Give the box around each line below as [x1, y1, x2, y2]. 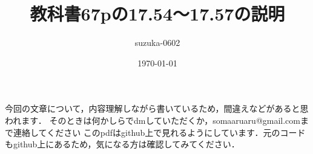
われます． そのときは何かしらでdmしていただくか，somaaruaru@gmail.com [5, 114, 300, 126]
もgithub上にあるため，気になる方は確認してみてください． [5, 138, 240, 150]
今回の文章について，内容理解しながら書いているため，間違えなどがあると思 [5, 102, 309, 115]
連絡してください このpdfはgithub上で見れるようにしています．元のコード [13, 126, 306, 138]
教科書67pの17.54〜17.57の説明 [30, 1, 285, 26]
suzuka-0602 [134, 36, 180, 49]
